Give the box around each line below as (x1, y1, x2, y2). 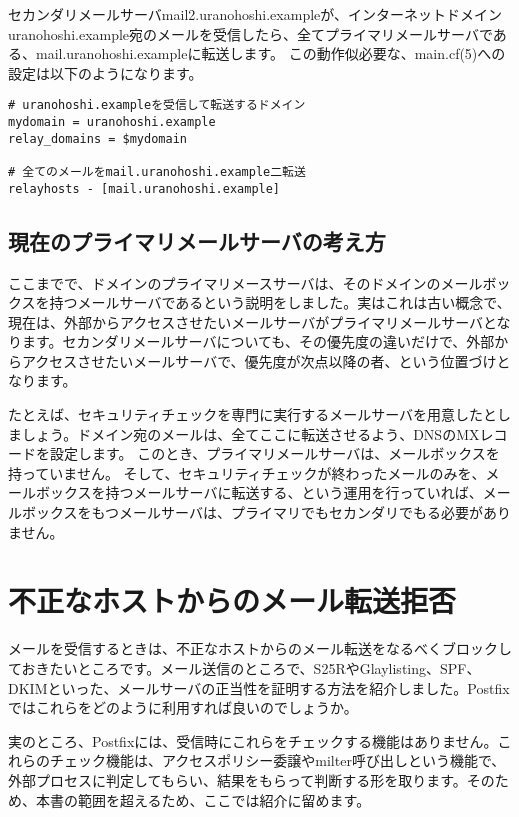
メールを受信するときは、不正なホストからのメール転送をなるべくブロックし (8, 638, 512, 659)
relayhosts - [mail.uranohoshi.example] (8, 181, 281, 196)
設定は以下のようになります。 (8, 62, 203, 83)
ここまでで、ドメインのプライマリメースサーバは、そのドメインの (8, 272, 441, 293)
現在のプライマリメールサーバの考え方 (8, 225, 386, 256)
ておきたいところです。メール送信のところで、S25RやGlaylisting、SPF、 (8, 657, 481, 678)
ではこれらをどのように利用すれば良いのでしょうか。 (8, 697, 358, 718)
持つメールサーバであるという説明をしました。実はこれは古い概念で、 (49, 292, 511, 313)
